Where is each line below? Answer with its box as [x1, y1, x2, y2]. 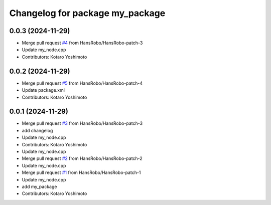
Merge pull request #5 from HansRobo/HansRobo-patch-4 [22, 80, 143, 86]
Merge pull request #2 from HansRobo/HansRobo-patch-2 [22, 155, 143, 161]
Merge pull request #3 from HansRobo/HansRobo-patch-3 [22, 120, 143, 126]
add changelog [22, 127, 53, 133]
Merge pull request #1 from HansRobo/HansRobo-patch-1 [22, 169, 141, 175]
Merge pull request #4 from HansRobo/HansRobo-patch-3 [22, 40, 143, 46]
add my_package [22, 183, 57, 189]
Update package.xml [22, 87, 65, 93]
